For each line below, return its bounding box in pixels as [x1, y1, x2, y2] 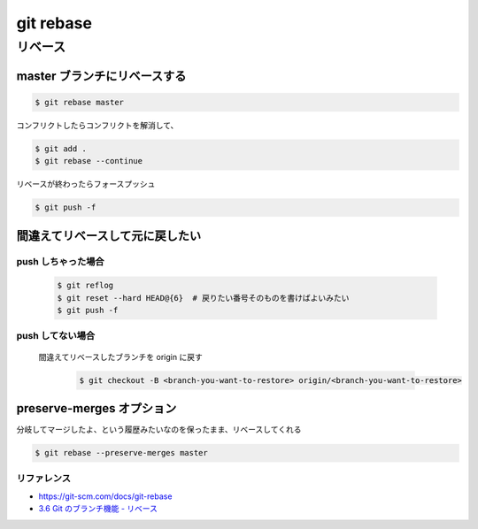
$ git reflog [57, 280, 114, 291]
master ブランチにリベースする [16, 68, 187, 83]
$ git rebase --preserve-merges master [35, 448, 208, 458]
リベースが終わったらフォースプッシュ [16, 179, 156, 189]
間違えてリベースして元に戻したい [16, 228, 202, 243]
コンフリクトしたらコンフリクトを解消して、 [16, 119, 179, 130]
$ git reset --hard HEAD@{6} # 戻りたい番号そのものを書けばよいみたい [57, 293, 350, 303]
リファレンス [16, 472, 71, 485]
